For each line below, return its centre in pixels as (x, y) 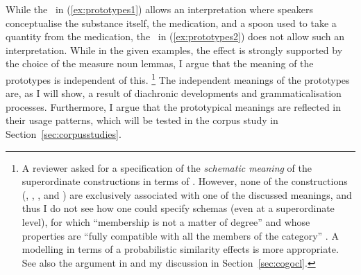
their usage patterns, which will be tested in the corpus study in (142, 120)
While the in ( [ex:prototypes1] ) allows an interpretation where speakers (160, 9)
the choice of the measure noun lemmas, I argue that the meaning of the (160, 63)
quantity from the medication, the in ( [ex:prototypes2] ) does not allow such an (175, 36)
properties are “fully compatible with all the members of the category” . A (180, 235)
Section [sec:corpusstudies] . (64, 134)
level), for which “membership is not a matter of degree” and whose (166, 221)
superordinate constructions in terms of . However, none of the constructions (185, 181)
